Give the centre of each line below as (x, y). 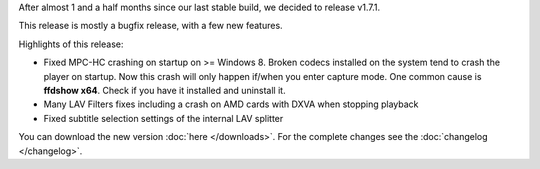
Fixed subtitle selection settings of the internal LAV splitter (163, 118)
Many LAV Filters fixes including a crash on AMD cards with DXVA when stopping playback (231, 104)
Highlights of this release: (71, 44)
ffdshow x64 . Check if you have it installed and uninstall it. (164, 90)
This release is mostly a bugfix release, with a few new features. (151, 26)
